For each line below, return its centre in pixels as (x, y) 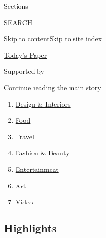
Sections (16, 6)
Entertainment (37, 169)
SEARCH (18, 22)
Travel (25, 136)
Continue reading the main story (53, 87)
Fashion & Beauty (42, 153)
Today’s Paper (26, 55)
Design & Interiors (43, 104)
